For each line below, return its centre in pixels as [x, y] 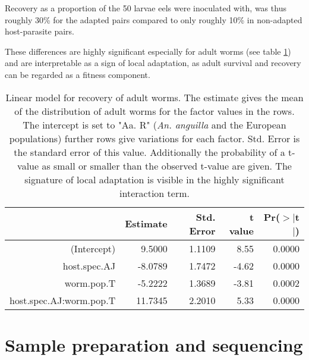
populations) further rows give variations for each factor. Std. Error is [154, 138]
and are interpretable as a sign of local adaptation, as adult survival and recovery [153, 63]
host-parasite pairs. [40, 31]
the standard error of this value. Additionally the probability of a [149, 152]
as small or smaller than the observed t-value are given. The [167, 165]
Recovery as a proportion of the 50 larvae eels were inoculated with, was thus [146, 8]
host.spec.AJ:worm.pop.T [63, 300]
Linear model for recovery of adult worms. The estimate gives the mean [154, 97]
